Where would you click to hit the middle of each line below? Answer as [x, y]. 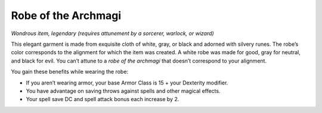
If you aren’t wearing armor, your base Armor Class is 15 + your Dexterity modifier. [127, 83]
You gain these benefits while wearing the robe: [69, 72]
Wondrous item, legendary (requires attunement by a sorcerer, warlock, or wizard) [112, 33]
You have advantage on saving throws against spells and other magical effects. [123, 91]
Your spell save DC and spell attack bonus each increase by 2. [103, 99]
